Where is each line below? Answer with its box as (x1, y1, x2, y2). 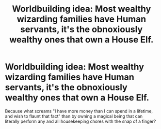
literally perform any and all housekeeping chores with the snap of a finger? (5, 118, 156, 124)
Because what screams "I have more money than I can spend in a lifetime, (5, 108, 153, 114)
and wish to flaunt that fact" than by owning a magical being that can (5, 113, 143, 119)
